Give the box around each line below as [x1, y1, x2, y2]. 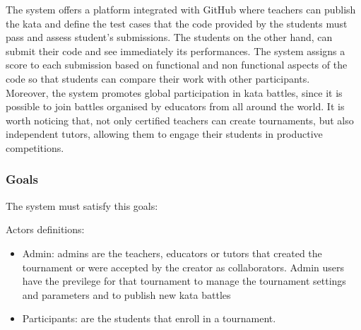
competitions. [6, 140, 64, 155]
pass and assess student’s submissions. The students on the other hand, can [6, 30, 333, 45]
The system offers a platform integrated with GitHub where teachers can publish [6, 2, 356, 16]
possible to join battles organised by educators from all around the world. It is [6, 99, 345, 114]
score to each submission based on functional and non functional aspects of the [6, 57, 348, 72]
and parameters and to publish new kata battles [22, 287, 231, 302]
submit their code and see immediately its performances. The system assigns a [6, 43, 345, 58]
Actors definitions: [6, 222, 85, 237]
